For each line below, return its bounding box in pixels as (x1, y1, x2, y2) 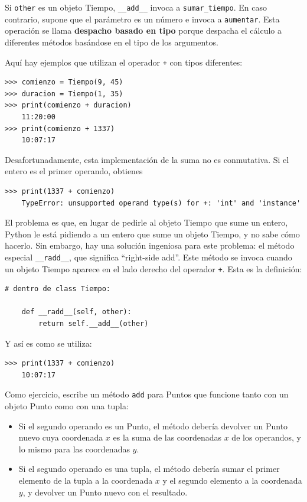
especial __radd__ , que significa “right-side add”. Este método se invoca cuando (5, 250, 292, 263)
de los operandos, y (231, 431, 301, 444)
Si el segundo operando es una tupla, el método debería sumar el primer (18, 462, 280, 475)
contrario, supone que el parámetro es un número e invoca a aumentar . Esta (5, 12, 280, 25)
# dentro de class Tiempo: (5, 285, 110, 294)
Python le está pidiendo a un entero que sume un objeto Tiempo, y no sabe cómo (5, 227, 300, 240)
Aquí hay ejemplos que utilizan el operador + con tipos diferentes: (5, 56, 243, 68)
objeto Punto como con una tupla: (5, 400, 129, 412)
